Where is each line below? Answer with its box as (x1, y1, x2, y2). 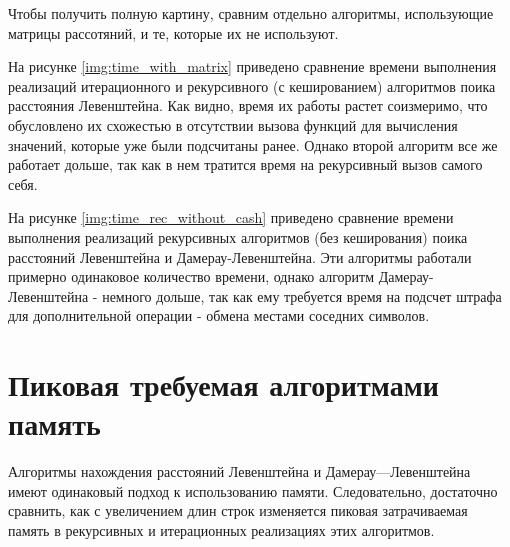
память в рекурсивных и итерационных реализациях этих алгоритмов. (8, 520, 435, 540)
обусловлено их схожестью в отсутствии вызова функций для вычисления (8, 114, 458, 135)
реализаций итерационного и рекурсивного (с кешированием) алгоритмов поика (8, 75, 496, 96)
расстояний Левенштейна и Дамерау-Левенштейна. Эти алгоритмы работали (8, 246, 472, 267)
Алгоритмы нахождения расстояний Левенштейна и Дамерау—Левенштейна (8, 461, 471, 482)
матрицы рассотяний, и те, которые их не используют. (8, 22, 339, 43)
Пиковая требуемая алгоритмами (8, 364, 439, 405)
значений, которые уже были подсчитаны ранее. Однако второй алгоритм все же (8, 134, 498, 155)
